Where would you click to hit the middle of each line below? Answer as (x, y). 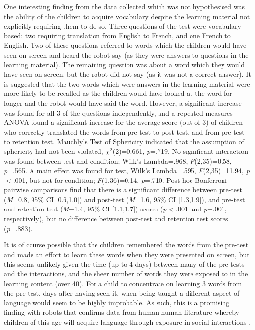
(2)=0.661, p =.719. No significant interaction (180, 151)
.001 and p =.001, (201, 209)
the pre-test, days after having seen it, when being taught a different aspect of (122, 293)
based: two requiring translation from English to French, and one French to (117, 35)
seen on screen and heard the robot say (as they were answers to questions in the (126, 54)
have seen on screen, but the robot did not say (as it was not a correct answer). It (127, 74)
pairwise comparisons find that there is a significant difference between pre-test (123, 190)
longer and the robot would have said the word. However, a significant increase (123, 103)
